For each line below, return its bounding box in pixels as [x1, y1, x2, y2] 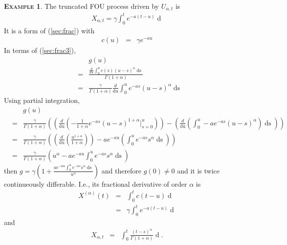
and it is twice [177, 165, 220, 175]
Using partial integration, [4, 95, 80, 105]
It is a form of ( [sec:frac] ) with [4, 25, 95, 35]
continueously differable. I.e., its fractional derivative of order [4, 178, 187, 189]
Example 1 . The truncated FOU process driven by [4, 1, 159, 11]
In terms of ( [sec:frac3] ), [4, 45, 76, 55]
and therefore [101, 165, 142, 175]
